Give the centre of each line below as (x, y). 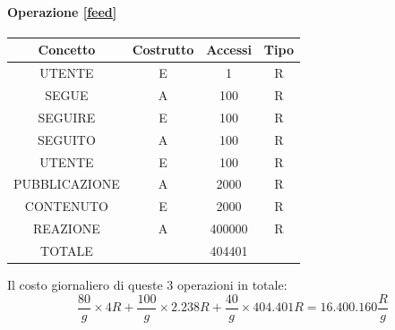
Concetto (67, 50)
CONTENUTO (66, 206)
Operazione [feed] (62, 11)
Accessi (229, 50)
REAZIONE (66, 228)
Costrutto (163, 50)
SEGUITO (66, 139)
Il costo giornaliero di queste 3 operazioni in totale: (147, 284)
